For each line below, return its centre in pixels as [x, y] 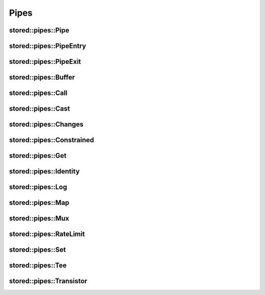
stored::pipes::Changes [46, 125]
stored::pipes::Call [38, 93]
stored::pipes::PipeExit [45, 62]
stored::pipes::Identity [44, 171]
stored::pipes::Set [38, 250]
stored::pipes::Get [38, 156]
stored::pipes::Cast [40, 109]
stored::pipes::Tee [38, 265]
